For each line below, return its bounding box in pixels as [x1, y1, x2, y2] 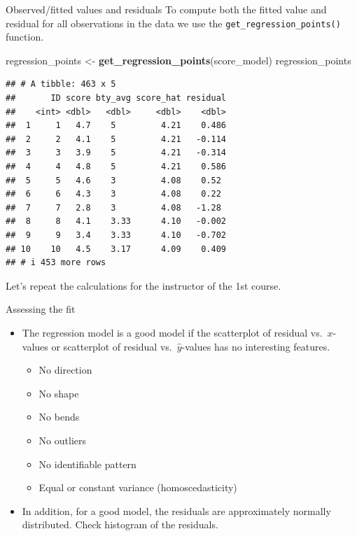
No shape [38, 386, 79, 400]
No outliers [38, 432, 86, 447]
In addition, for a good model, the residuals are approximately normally [22, 503, 331, 518]
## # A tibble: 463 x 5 [6, 79, 116, 90]
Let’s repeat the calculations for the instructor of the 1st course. [6, 278, 281, 292]
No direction [38, 362, 92, 377]
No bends [38, 409, 80, 424]
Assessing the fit [6, 302, 76, 316]
